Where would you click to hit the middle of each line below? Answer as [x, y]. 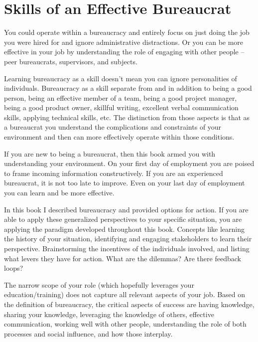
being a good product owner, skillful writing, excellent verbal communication [121, 107]
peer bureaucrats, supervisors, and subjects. [71, 61]
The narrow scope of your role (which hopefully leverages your [99, 284]
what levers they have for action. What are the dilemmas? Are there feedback [123, 258]
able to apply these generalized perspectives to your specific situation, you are [123, 219]
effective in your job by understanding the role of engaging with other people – [124, 52]
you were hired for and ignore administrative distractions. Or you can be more [124, 42]
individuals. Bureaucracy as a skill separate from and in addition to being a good [128, 88]
